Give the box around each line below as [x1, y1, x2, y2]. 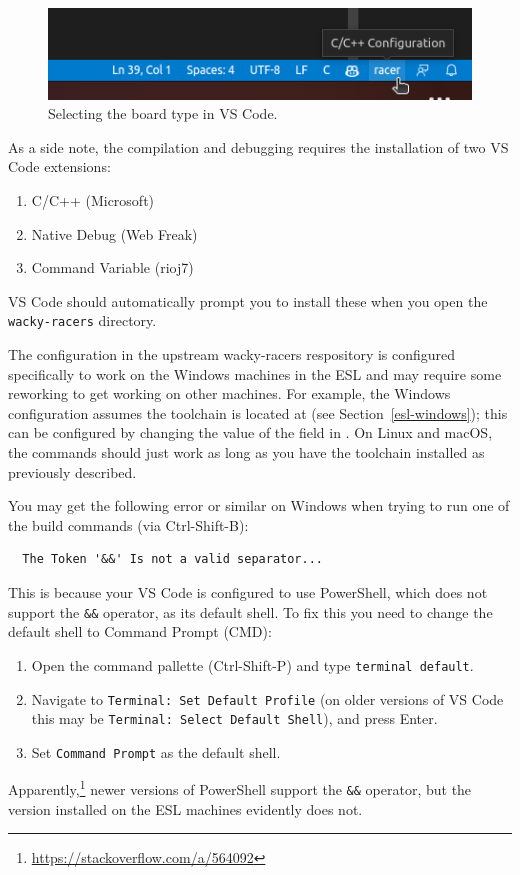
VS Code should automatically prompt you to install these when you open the [8, 290, 488, 311]
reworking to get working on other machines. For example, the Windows [8, 383, 451, 404]
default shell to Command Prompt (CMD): [8, 621, 272, 642]
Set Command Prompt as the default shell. [31, 741, 281, 762]
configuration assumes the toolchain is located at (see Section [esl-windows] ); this [8, 402, 508, 423]
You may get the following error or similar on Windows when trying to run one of [8, 495, 510, 516]
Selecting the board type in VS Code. [48, 103, 278, 124]
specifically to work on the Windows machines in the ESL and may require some [8, 363, 502, 384]
